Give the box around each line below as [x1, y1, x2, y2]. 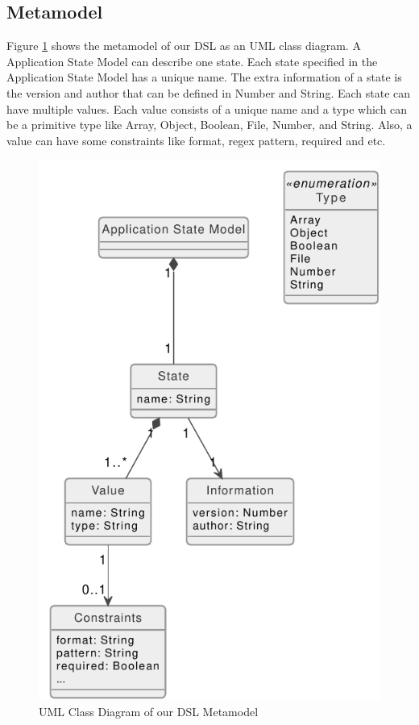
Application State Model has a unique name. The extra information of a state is [6, 69, 402, 85]
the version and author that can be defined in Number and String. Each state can [6, 84, 411, 101]
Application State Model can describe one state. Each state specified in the [6, 52, 378, 69]
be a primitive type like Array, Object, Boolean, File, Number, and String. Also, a [6, 116, 413, 133]
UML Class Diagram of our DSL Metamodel [39, 703, 259, 720]
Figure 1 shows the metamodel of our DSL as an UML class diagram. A [6, 37, 361, 54]
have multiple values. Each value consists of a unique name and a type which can [6, 100, 408, 117]
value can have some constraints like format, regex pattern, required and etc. [6, 131, 386, 148]
